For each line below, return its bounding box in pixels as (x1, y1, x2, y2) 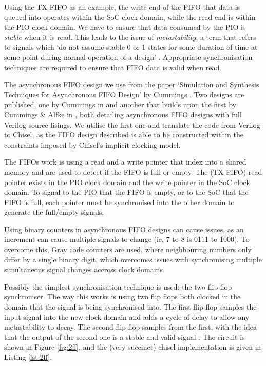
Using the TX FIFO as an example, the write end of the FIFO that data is (4, 2, 240, 12)
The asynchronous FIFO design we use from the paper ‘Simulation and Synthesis (4, 79, 259, 90)
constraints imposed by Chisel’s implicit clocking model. (4, 139, 181, 150)
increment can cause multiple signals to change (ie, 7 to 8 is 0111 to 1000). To (4, 234, 250, 245)
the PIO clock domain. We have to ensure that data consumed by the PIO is (4, 22, 246, 32)
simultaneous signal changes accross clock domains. (4, 264, 165, 275)
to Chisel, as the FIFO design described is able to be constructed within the (4, 129, 244, 140)
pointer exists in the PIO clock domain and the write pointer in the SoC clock (4, 176, 250, 187)
